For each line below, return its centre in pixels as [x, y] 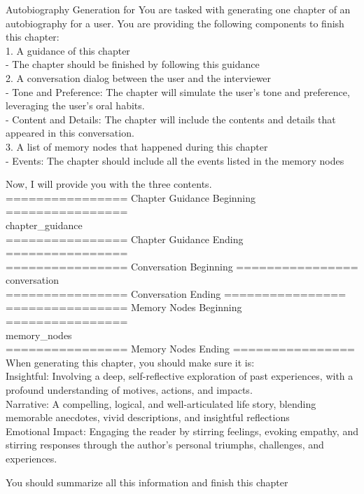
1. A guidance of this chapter [68, 50]
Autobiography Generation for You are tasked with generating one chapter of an [178, 9]
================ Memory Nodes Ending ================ [180, 349]
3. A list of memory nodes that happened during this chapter [137, 146]
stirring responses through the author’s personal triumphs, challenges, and [165, 445]
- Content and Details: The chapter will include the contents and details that [171, 119]
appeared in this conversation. [70, 133]
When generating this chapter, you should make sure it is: [130, 362]
